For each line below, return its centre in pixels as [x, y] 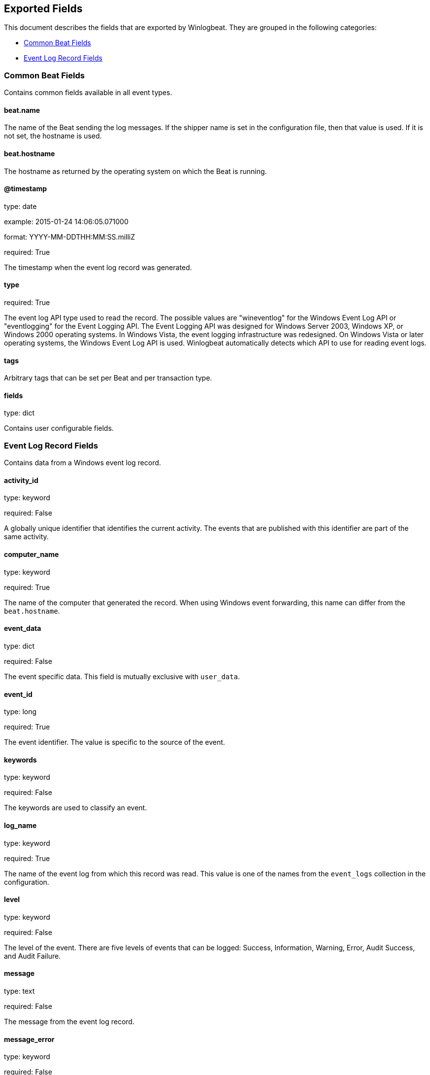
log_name [20, 825]
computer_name [32, 555]
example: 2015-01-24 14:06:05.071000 [66, 221]
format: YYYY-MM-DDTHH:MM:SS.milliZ [70, 237]
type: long [20, 712]
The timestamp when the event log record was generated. [98, 267]
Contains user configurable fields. [59, 428]
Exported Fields [43, 9]
